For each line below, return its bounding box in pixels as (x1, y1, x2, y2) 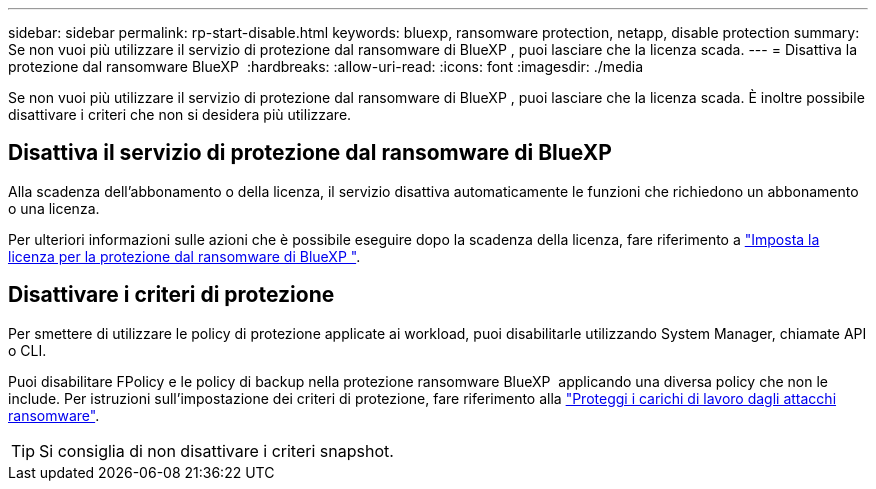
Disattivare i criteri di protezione (8, 282, 335, 308)
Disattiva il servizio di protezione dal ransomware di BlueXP (8, 140, 612, 166)
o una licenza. (8, 199, 100, 217)
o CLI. (8, 341, 47, 359)
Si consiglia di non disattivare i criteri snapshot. (39, 440, 394, 461)
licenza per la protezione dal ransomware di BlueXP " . (8, 247, 361, 265)
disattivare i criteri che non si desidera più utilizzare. (8, 106, 352, 123)
